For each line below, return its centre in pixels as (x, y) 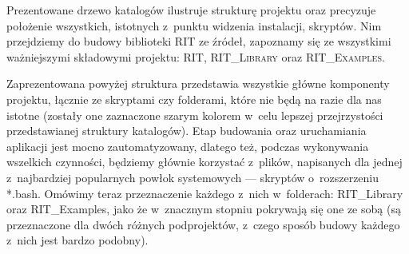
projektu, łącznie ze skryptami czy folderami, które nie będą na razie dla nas (194, 99)
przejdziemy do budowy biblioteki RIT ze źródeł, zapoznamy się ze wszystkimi (199, 41)
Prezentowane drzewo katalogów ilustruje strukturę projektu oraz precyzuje (191, 10)
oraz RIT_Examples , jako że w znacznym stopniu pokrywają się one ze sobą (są (204, 209)
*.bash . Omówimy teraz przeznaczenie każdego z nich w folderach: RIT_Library (205, 193)
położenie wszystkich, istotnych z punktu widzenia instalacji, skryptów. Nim (194, 25)
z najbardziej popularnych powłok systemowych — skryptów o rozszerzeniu (193, 177)
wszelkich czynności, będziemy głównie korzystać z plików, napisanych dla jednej (204, 162)
